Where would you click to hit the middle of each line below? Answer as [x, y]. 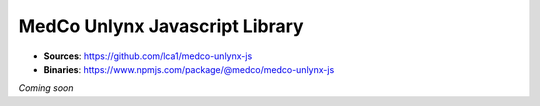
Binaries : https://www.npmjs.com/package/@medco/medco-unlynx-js [189, 69]
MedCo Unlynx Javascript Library [161, 26]
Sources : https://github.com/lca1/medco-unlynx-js [148, 56]
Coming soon [46, 88]
